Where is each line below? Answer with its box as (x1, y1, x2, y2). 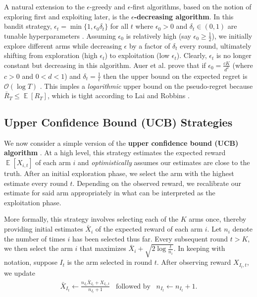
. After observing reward (156, 257, 231, 267)
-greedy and (90, 1, 126, 11)
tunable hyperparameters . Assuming (4, 30, 116, 41)
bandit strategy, (4, 21, 52, 31)
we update (4, 267, 35, 278)
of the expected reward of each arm (95, 224, 203, 234)
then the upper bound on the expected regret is (103, 70, 248, 81)
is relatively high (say (126, 30, 191, 41)
